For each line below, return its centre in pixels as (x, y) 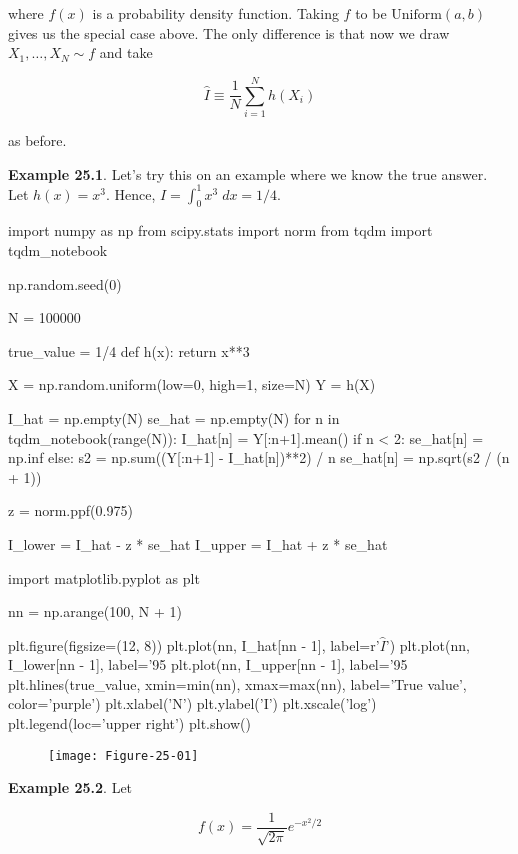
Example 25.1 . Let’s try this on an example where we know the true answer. (248, 173)
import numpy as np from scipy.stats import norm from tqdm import (220, 230)
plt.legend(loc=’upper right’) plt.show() (129, 723)
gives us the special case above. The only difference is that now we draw (229, 32)
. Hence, (131, 193)
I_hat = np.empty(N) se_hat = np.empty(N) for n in (174, 417)
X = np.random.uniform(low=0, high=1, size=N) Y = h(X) (192, 384)
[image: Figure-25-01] (123, 755)
